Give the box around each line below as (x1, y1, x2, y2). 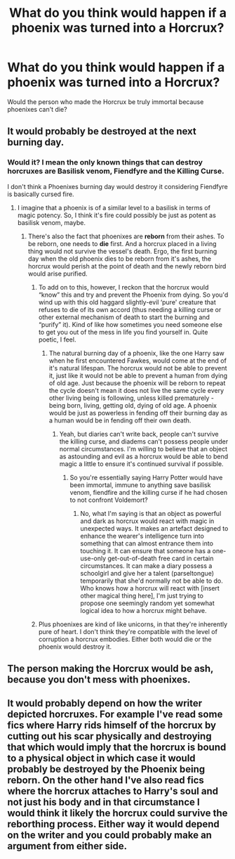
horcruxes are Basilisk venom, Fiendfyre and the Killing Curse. (7, 167, 224, 176)
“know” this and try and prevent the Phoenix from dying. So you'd (38, 290, 229, 299)
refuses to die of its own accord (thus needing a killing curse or (38, 305, 222, 314)
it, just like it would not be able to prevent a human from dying (48, 371, 228, 380)
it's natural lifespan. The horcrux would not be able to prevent (48, 363, 227, 372)
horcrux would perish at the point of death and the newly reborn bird (27, 261, 227, 270)
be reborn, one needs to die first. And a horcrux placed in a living (27, 239, 217, 247)
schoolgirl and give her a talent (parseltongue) (80, 569, 215, 577)
